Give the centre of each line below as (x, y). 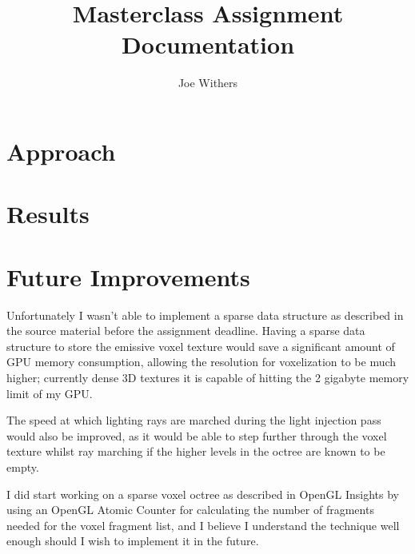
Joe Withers (208, 83)
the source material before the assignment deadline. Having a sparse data (186, 331)
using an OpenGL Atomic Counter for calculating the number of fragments (190, 510)
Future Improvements (128, 276)
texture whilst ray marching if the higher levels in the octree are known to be (196, 451)
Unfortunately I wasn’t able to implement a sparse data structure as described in (205, 315)
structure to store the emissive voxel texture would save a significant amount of (201, 346)
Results (48, 214)
